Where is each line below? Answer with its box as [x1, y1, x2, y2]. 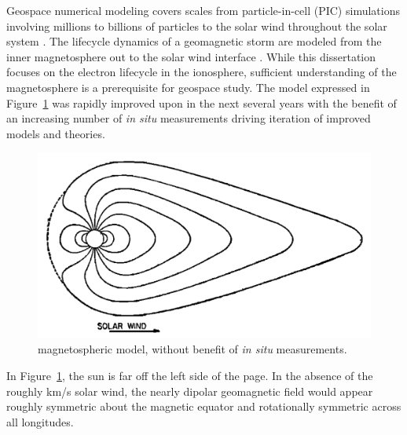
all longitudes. [6, 413, 74, 430]
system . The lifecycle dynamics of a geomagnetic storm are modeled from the [6, 33, 382, 49]
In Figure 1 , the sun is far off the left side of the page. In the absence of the [6, 367, 373, 383]
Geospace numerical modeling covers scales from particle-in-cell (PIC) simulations [6, 2, 400, 18]
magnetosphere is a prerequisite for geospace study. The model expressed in [6, 79, 370, 95]
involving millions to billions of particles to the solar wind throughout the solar [6, 17, 387, 34]
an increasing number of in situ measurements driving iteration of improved [6, 110, 371, 126]
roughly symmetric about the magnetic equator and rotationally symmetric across [6, 398, 401, 415]
